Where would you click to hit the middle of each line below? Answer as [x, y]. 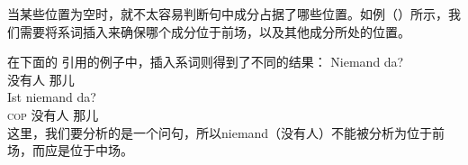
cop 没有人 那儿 [53, 114]
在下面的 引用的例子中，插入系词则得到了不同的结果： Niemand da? [206, 62]
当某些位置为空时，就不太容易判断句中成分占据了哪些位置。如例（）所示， [228, 14]
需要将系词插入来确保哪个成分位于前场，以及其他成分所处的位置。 [215, 31]
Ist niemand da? [52, 97]
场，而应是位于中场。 [70, 150]
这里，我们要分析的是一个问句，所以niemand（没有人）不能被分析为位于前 [226, 132]
